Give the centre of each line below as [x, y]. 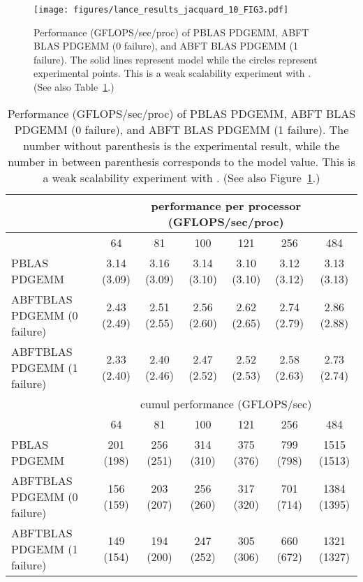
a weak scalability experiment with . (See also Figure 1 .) [181, 177]
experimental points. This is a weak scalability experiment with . [172, 73]
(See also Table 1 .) [74, 87]
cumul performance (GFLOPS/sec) [226, 403]
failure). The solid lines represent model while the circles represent [176, 59]
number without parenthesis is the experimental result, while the [181, 145]
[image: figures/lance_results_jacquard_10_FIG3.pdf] [161, 10]
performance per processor [226, 205]
